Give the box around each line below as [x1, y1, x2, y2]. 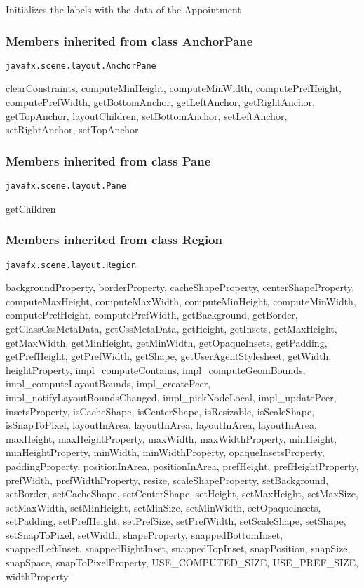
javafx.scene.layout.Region [6, 260, 137, 270]
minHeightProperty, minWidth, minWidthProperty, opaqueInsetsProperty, [6, 445, 325, 460]
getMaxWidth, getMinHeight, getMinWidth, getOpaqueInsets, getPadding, [6, 335, 328, 349]
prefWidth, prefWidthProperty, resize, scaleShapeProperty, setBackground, [6, 472, 329, 487]
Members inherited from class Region [6, 231, 222, 248]
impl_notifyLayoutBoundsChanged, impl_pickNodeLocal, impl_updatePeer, [6, 389, 337, 404]
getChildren [6, 201, 56, 215]
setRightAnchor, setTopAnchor [6, 122, 139, 137]
